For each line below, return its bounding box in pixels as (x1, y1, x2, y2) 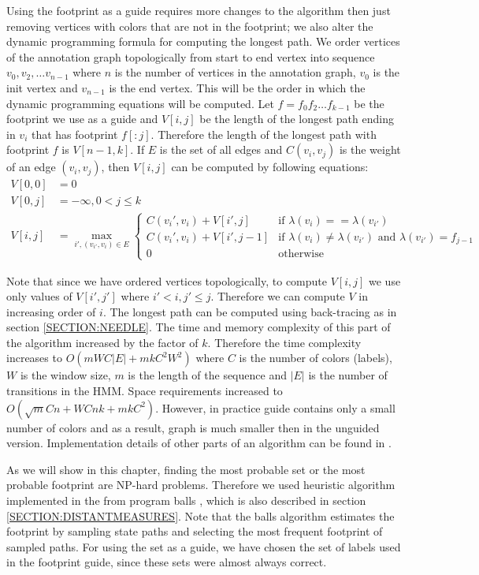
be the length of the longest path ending (199, 110, 394, 127)
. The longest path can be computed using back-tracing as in (102, 303, 397, 319)
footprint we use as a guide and (6, 110, 158, 127)
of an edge (6, 159, 56, 175)
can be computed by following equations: (171, 159, 369, 175)
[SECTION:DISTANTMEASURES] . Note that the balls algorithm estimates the (6, 507, 395, 524)
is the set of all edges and (159, 141, 283, 158)
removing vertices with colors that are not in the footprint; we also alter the (6, 17, 373, 34)
